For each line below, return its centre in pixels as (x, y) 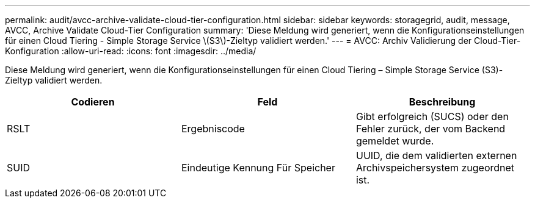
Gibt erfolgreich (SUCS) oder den (432, 116)
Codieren (93, 102)
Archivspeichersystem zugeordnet (435, 168)
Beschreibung (442, 102)
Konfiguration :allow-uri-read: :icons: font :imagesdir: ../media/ (131, 51)
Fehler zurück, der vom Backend (431, 129)
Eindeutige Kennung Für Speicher (258, 168)
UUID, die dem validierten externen (436, 155)
